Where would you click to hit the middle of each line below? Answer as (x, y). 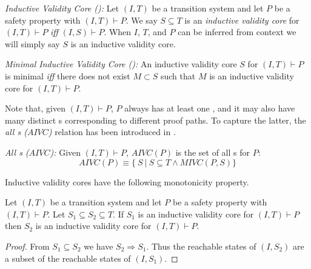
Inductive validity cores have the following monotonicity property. (127, 181)
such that (178, 75)
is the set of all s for (212, 152)
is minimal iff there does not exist (68, 75)
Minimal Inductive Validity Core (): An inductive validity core (121, 64)
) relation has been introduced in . (112, 132)
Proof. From (27, 246)
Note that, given (35, 108)
